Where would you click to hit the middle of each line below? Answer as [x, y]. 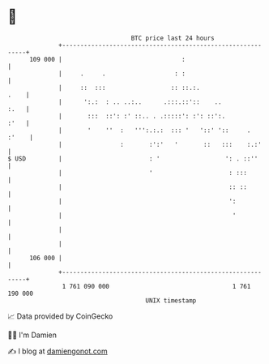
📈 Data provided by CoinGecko [60, 316]
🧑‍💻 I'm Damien [32, 335]
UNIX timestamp [171, 300]
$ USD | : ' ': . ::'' [133, 158]
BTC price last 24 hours [173, 38]
